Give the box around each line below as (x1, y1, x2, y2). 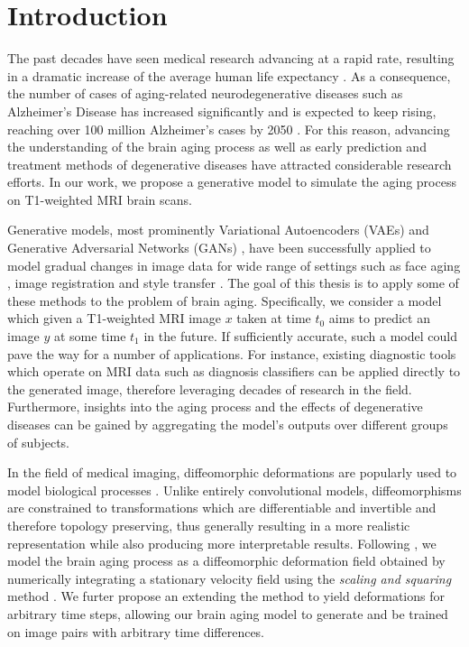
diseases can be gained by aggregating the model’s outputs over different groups (7, 415, 448, 433)
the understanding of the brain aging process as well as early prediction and (7, 137, 427, 156)
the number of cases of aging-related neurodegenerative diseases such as (7, 84, 403, 103)
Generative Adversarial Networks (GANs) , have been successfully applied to (7, 238, 431, 257)
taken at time (236, 309, 311, 328)
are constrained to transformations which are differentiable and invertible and (7, 498, 437, 517)
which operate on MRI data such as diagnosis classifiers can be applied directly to (7, 362, 461, 381)
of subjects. (7, 432, 69, 451)
